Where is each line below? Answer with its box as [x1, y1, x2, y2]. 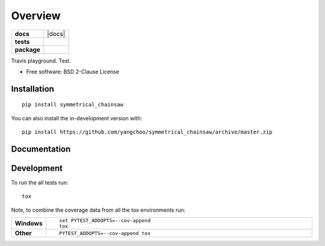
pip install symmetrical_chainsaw [22, 101, 123, 108]
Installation [11, 84, 54, 94]
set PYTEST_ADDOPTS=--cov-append [59, 217, 150, 224]
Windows [14, 220, 43, 228]
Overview [11, 9, 61, 22]
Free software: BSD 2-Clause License [26, 68, 120, 75]
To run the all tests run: [11, 179, 69, 186]
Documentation [11, 144, 71, 154]
